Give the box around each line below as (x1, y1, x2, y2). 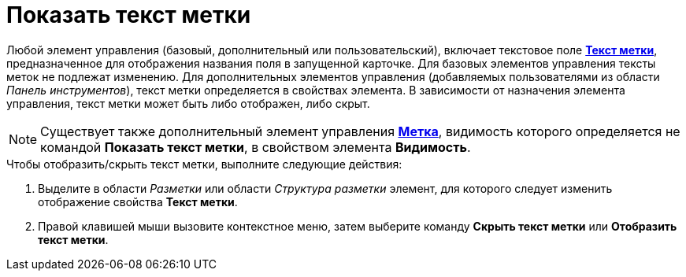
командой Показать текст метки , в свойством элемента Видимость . (40, 138, 471, 155)
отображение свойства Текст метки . (38, 194, 238, 209)
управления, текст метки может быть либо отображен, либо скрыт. (6, 96, 370, 110)
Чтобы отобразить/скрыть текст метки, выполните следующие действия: (6, 157, 402, 171)
